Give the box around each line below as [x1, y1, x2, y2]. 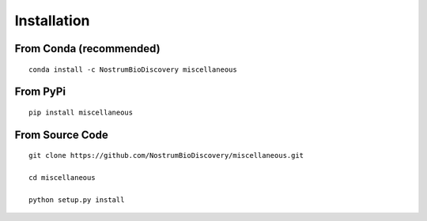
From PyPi [14, 85, 66, 99]
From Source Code [14, 128, 108, 141]
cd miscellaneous [28, 174, 96, 182]
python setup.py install [28, 195, 125, 204]
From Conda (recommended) [14, 42, 161, 55]
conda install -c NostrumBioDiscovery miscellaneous [28, 65, 237, 74]
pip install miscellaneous [28, 107, 134, 117]
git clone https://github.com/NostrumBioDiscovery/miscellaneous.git [28, 151, 304, 160]
